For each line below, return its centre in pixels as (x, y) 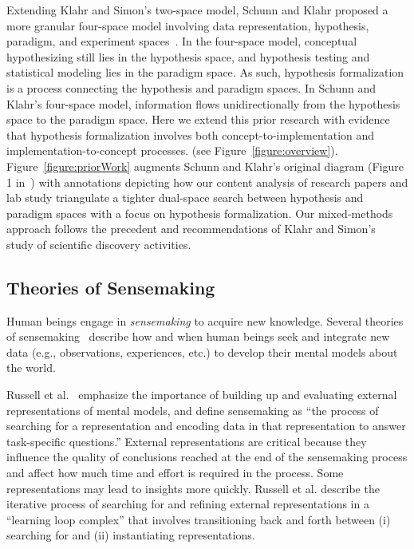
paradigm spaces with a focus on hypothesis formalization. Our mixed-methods (200, 213)
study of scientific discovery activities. (99, 244)
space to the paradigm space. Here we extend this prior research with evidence (198, 119)
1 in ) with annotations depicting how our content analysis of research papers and (207, 182)
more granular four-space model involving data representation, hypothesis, (188, 25)
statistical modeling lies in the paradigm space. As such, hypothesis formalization (205, 72)
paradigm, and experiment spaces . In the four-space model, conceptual (182, 41)
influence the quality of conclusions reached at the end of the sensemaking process (207, 457)
